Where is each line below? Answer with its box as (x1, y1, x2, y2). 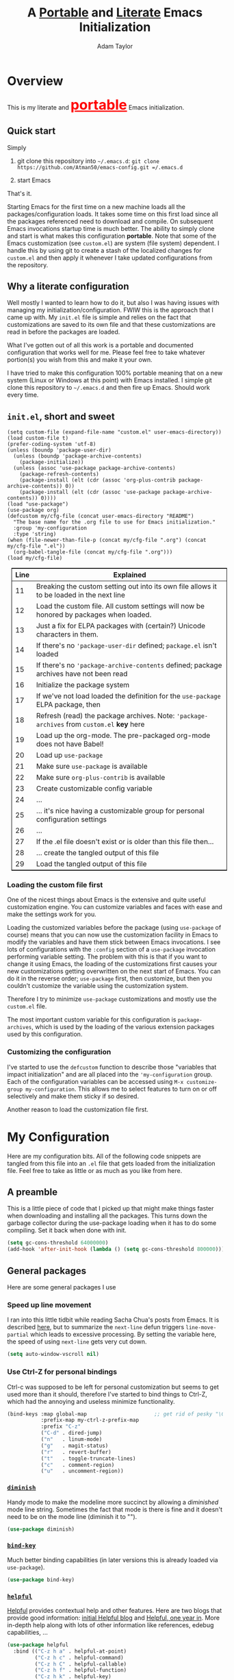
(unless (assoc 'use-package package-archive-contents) (13, 465, 176, 472)
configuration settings (36, 815, 107, 824)
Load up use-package (36, 750, 103, 760)
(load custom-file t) (7, 435, 69, 442)
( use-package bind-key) (7, 1576, 75, 1583)
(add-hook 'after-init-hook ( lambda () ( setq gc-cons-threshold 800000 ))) (7, 1246, 225, 1253)
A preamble (7, 1187, 58, 1198)
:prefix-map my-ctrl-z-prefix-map (40, 1417, 139, 1424)
